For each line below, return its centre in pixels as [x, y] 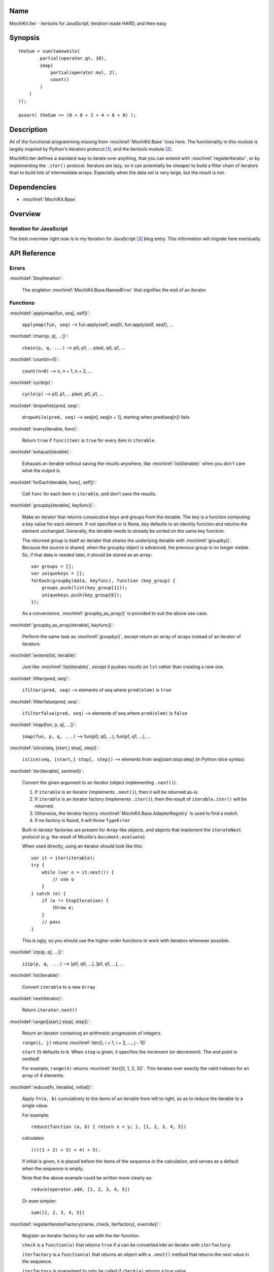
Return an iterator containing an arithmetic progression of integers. [92, 1033]
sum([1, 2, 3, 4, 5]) [58, 1213]
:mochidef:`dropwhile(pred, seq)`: [45, 406]
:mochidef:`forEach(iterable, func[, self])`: [53, 482]
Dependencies [33, 187]
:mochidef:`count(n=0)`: [35, 359]
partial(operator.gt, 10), [73, 58]
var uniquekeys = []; [58, 573]
